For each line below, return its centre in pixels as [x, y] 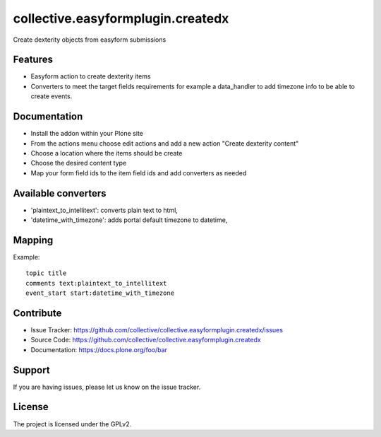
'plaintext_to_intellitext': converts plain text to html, [104, 210]
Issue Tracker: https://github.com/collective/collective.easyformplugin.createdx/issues [157, 330]
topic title [46, 273]
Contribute [37, 313]
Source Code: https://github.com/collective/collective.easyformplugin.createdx [146, 340]
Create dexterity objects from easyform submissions [90, 40]
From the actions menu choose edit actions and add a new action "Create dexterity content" [165, 143]
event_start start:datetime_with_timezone [100, 293]
